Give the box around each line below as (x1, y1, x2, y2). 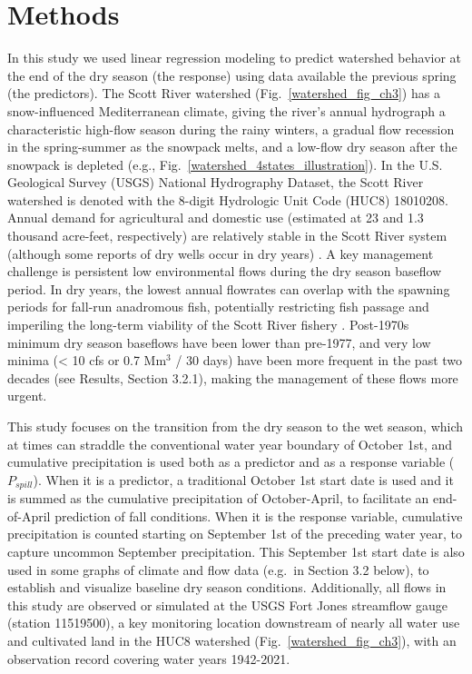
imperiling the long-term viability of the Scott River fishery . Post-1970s (7, 315, 409, 334)
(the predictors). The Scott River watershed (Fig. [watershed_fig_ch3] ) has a (7, 84, 440, 103)
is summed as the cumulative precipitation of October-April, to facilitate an (7, 489, 429, 508)
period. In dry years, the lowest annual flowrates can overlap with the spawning (7, 279, 450, 298)
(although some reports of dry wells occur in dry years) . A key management (7, 243, 434, 263)
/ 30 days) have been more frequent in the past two (175, 351, 463, 370)
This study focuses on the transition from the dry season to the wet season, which (7, 417, 464, 435)
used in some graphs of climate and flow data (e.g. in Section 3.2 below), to (7, 560, 429, 579)
